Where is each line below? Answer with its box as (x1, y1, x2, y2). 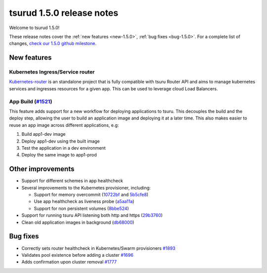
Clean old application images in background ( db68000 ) (21, 219, 134, 225)
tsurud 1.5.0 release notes (9, 7, 119, 18)
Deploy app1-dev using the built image (21, 138, 100, 144)
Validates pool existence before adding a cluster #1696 (21, 252, 133, 258)
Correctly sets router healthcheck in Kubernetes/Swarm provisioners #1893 (21, 245, 176, 251)
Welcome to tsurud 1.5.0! (9, 25, 60, 31)
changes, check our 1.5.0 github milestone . (9, 40, 96, 46)
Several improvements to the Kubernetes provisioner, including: (21, 185, 151, 191)
